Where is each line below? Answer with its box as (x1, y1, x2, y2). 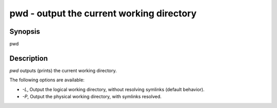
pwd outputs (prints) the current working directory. (9, 67, 117, 74)
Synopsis (9, 27, 41, 36)
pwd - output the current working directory (9, 8, 197, 19)
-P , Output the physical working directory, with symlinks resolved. (22, 94, 162, 100)
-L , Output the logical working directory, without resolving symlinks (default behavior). (22, 86, 205, 92)
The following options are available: (9, 77, 85, 83)
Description (9, 54, 48, 62)
